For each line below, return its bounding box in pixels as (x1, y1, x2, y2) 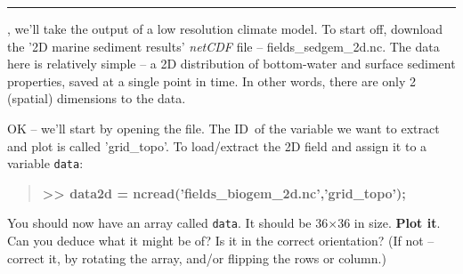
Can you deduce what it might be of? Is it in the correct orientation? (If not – (7, 231, 435, 250)
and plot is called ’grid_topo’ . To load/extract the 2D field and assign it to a (7, 136, 427, 155)
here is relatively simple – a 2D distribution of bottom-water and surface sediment (7, 54, 456, 73)
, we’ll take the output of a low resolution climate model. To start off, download (7, 20, 443, 37)
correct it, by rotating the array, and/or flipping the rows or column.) (7, 248, 386, 267)
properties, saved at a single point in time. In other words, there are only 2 (7, 71, 417, 90)
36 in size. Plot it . (337, 214, 441, 232)
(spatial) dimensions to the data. (7, 89, 186, 108)
